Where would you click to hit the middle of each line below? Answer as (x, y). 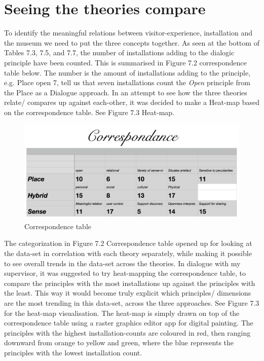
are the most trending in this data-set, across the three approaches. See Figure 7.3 (132, 302)
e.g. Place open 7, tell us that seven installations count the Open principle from (127, 82)
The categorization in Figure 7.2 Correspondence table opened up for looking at (128, 243)
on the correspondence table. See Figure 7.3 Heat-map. (89, 112)
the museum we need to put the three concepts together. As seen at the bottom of (132, 42)
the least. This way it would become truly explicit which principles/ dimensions (128, 293)
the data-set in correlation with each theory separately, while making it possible (128, 253)
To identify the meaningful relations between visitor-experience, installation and (128, 33)
